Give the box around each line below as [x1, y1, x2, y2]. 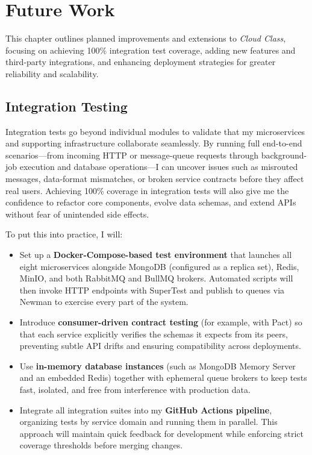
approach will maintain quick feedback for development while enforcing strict [19, 427, 304, 439]
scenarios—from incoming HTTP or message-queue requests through [5, 148, 259, 161]
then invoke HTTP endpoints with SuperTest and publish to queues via [19, 283, 285, 296]
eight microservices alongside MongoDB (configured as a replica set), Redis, [19, 260, 299, 272]
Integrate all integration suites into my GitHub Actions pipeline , [19, 403, 272, 416]
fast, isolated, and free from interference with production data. [19, 383, 251, 395]
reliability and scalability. [5, 67, 99, 80]
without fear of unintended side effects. [5, 207, 149, 220]
